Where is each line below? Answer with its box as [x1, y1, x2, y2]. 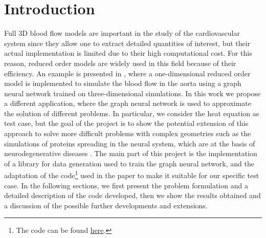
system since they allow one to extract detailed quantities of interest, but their [4, 37, 251, 48]
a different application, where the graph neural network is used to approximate [4, 98, 252, 109]
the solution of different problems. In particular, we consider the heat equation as [4, 107, 259, 118]
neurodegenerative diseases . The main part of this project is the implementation [4, 148, 257, 159]
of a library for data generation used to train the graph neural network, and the [4, 158, 254, 168]
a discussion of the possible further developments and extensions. [4, 200, 208, 210]
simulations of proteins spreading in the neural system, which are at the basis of [4, 138, 255, 148]
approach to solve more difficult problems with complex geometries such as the [4, 128, 251, 139]
